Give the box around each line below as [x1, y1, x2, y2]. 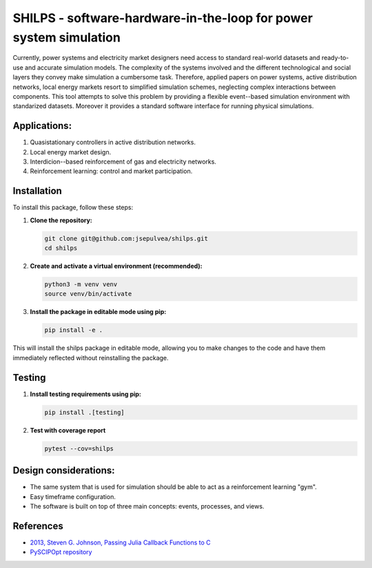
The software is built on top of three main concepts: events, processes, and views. [30, 502, 265, 510]
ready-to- [321, 54, 349, 62]
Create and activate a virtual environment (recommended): [30, 262, 203, 271]
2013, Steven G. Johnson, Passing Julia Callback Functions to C [30, 538, 211, 547]
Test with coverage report [30, 426, 106, 434]
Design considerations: [12, 464, 115, 476]
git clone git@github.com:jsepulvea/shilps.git [44, 235, 208, 242]
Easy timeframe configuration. [30, 492, 116, 500]
